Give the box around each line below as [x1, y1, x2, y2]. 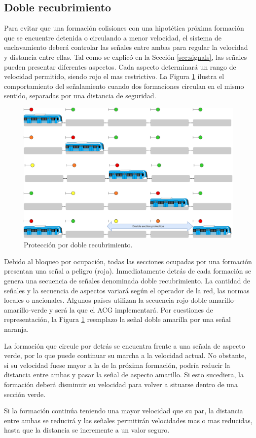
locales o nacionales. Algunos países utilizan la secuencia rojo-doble [4, 295, 207, 305]
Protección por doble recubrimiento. [24, 239, 133, 250]
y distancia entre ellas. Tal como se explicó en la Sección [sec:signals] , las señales [4, 51, 247, 62]
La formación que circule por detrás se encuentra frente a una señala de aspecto [4, 340, 245, 351]
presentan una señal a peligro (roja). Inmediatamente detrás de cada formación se [4, 266, 251, 276]
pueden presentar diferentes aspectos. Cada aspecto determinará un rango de [4, 61, 236, 72]
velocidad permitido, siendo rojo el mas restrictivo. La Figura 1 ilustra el [4, 71, 224, 81]
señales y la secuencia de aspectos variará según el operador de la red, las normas [4, 285, 250, 295]
